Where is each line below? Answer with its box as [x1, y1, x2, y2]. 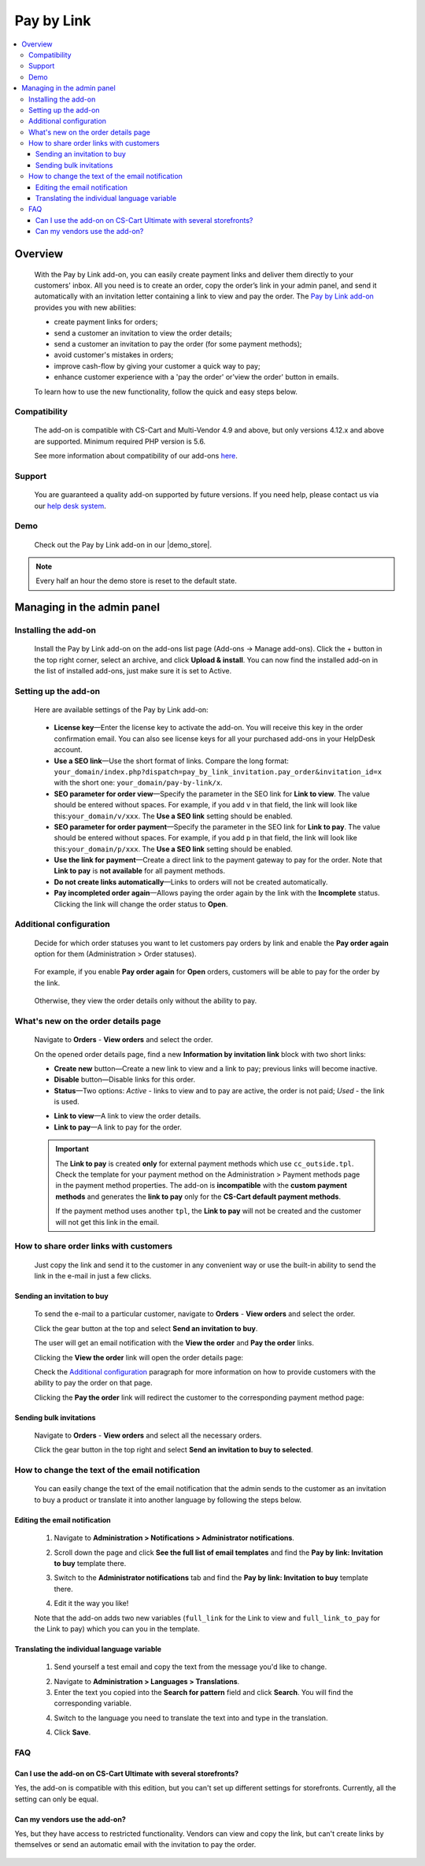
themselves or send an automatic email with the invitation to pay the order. [14, 1840, 257, 1849]
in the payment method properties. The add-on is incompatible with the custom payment [55, 1181, 348, 1190]
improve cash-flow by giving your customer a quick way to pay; [54, 361, 261, 370]
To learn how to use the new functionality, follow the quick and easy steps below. [34, 387, 298, 396]
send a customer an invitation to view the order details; [54, 328, 232, 338]
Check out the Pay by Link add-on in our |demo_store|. [34, 540, 213, 549]
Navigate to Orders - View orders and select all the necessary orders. [34, 1430, 262, 1441]
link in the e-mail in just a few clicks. [34, 1271, 152, 1280]
